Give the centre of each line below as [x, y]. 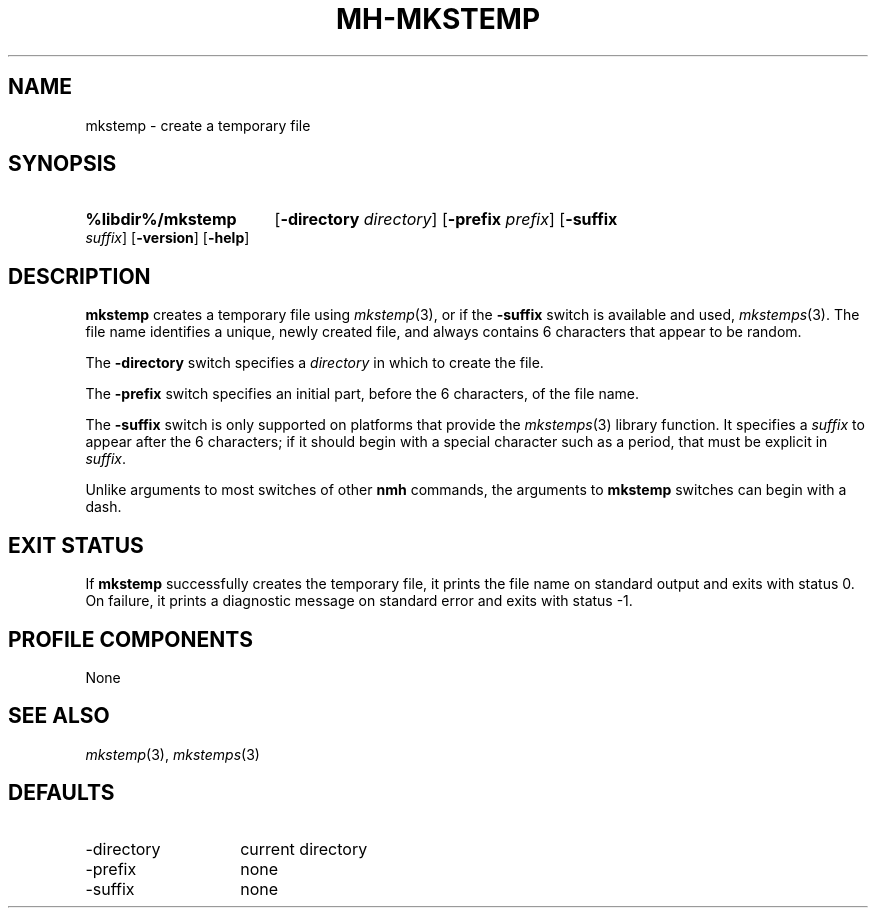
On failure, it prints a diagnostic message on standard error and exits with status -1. [359, 601]
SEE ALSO [59, 716]
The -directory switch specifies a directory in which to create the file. [314, 363]
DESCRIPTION [79, 276]
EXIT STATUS [76, 545]
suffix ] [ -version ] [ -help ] [167, 238]
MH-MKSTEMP [438, 19]
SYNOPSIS [62, 164]
